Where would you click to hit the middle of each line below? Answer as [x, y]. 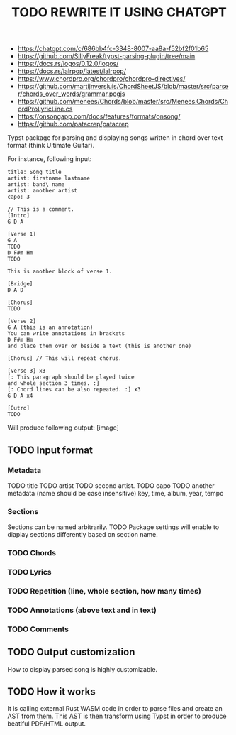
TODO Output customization [71, 652]
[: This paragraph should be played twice [71, 377]
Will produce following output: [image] [63, 428]
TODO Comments [38, 629]
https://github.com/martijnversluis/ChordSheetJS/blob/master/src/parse [123, 87]
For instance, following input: [50, 159]
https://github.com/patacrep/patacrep [73, 124]
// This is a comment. [41, 209]
